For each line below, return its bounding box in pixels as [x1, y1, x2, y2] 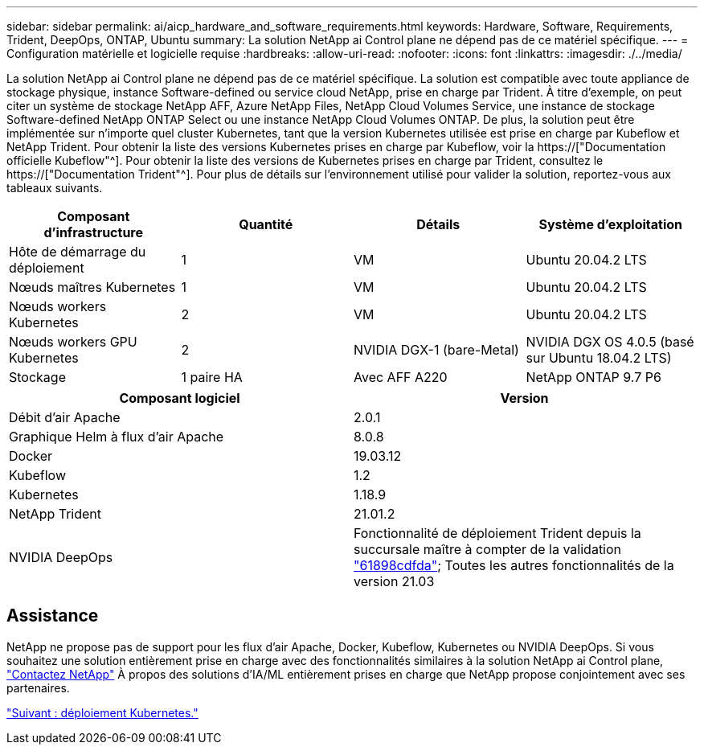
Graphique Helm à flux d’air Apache [9, 429, 224, 445]
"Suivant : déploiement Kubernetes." [6, 705, 199, 720]
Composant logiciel [119, 390, 240, 406]
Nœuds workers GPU [9, 334, 137, 350]
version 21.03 [354, 573, 435, 589]
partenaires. [6, 680, 70, 695]
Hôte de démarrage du [9, 244, 146, 260]
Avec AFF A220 [354, 369, 448, 385]
